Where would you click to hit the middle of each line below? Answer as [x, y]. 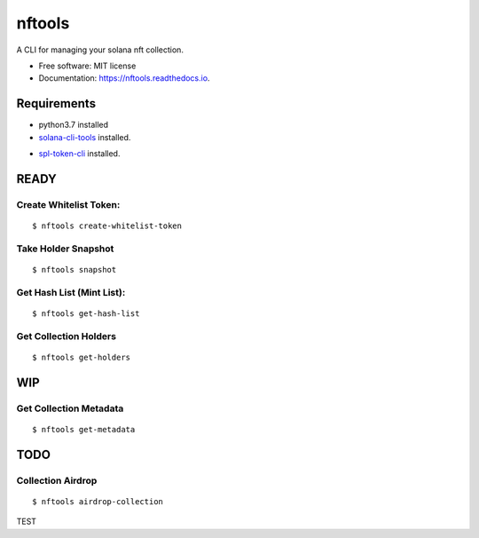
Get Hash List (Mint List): [71, 292]
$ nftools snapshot [75, 269]
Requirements [56, 103]
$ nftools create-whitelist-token [107, 225]
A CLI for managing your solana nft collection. [100, 50]
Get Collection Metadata [70, 408]
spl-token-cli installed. [79, 154]
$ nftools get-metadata [84, 429]
